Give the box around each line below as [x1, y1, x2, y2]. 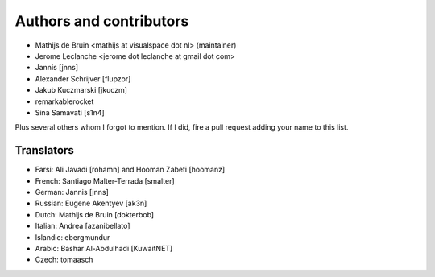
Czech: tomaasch [35, 254, 93, 265]
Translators [14, 143, 74, 157]
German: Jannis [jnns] [35, 187, 109, 196]
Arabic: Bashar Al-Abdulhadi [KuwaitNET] [35, 243, 173, 253]
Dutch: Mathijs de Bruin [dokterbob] [35, 209, 155, 219]
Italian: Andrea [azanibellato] [35, 221, 130, 231]
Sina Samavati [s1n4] [35, 107, 105, 117]
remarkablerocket [35, 97, 94, 106]
